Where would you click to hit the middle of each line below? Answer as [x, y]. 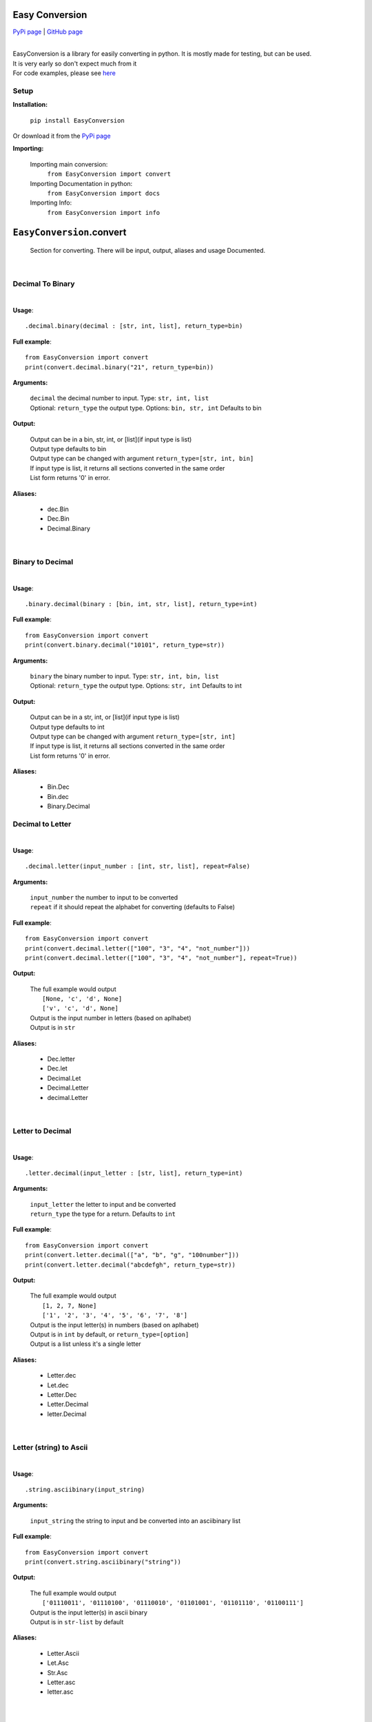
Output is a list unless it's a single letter [85, 1344]
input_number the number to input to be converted [104, 897]
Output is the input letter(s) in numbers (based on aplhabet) [114, 1325]
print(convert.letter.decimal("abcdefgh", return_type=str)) [130, 1265]
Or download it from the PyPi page [62, 136]
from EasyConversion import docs [104, 193]
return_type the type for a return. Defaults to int [103, 1214]
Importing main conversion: [69, 164]
